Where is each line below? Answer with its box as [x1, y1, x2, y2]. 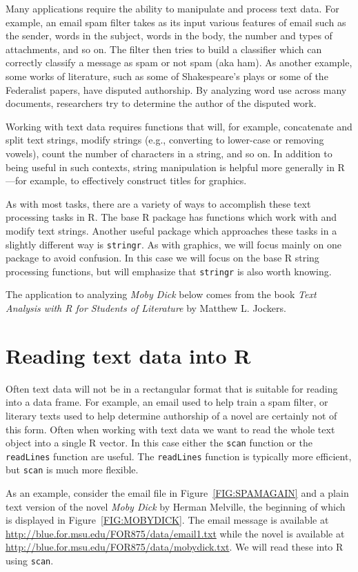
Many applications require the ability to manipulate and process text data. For [6, 1, 339, 15]
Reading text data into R [6, 341, 251, 369]
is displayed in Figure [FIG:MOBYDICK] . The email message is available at [6, 513, 329, 527]
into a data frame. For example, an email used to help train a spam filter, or [6, 395, 328, 409]
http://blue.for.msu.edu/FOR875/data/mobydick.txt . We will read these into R [6, 540, 344, 554]
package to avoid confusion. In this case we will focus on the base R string [6, 250, 319, 265]
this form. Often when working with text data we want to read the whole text [6, 422, 335, 436]
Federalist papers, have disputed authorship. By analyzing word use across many [6, 82, 347, 97]
